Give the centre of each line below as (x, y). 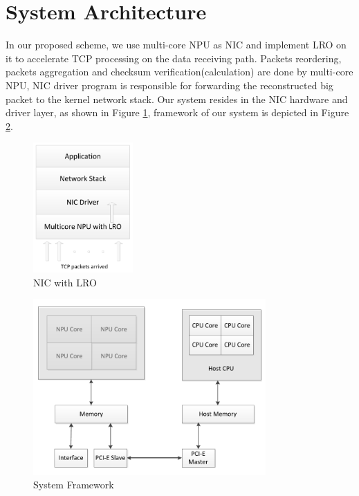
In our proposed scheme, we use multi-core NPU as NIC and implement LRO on (176, 45)
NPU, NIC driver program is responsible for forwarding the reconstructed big (169, 85)
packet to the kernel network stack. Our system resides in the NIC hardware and (177, 99)
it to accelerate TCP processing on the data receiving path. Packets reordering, (174, 58)
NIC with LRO (65, 282)
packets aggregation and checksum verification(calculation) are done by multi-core (179, 72)
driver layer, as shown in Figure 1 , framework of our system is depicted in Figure (177, 112)
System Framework (74, 485)
